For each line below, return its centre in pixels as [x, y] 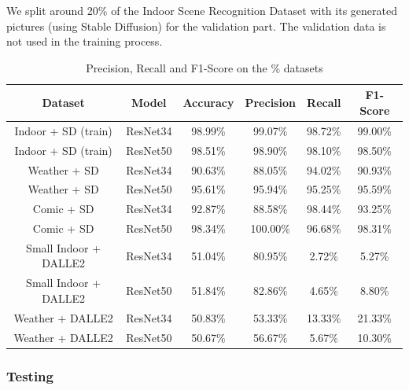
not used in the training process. [85, 41]
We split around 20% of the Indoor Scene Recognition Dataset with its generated [202, 10]
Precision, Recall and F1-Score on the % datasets [204, 67]
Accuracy [208, 103]
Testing [30, 375]
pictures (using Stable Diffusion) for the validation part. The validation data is [196, 26]
